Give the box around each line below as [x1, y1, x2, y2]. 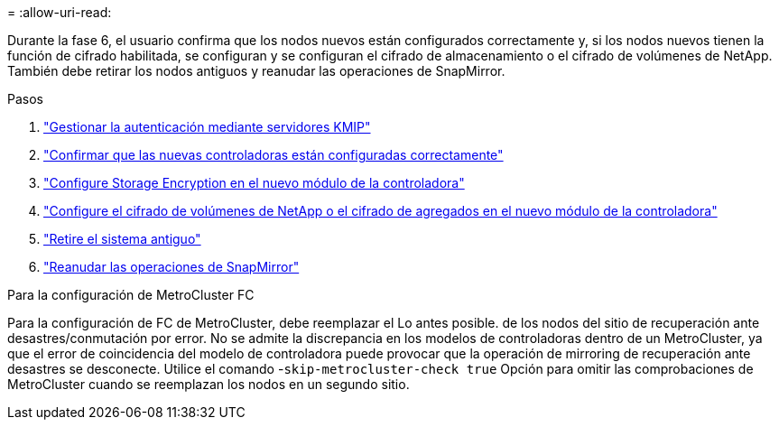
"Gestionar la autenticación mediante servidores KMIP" [43, 119, 371, 135]
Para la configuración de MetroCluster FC [7, 287, 255, 302]
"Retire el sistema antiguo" [43, 231, 201, 246]
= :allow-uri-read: [7, 5, 112, 20]
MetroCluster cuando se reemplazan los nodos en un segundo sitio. [7, 376, 410, 392]
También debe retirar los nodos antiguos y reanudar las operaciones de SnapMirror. [7, 63, 505, 79]
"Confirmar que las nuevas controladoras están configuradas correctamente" [43, 147, 504, 162]
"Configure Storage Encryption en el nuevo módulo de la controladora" [43, 175, 465, 190]
